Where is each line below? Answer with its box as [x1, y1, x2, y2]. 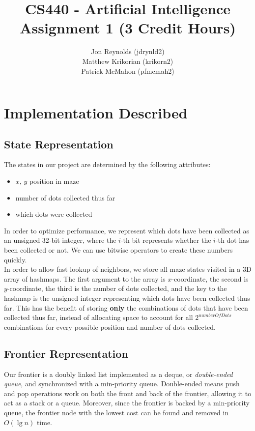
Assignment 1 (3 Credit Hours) [20, 18, 236, 38]
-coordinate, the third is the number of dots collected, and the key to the [7, 283, 227, 293]
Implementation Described [4, 103, 188, 123]
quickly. [4, 254, 27, 264]
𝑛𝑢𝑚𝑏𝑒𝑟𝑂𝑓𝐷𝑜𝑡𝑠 [198, 313, 231, 318]
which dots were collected [15, 209, 92, 219]
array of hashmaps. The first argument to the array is [4, 273, 166, 284]
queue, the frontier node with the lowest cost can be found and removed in [4, 407, 229, 417]
